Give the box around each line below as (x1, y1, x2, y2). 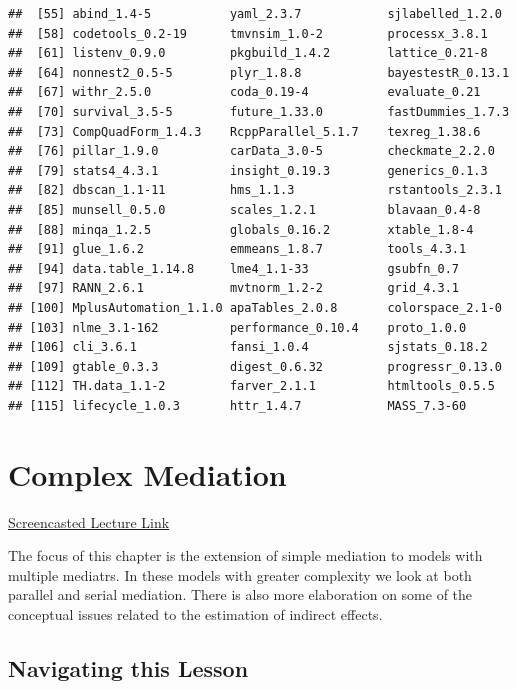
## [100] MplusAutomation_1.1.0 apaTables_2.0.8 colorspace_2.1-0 (8, 300, 502, 315)
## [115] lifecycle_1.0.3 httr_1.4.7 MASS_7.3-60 (8, 398, 467, 413)
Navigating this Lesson (8, 652, 249, 683)
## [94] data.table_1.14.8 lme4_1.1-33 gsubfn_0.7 (8, 261, 460, 276)
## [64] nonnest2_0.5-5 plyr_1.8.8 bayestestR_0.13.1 (8, 65, 510, 80)
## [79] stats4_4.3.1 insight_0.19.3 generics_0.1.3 (8, 163, 488, 178)
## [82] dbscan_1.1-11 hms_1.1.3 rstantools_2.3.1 (8, 183, 502, 198)
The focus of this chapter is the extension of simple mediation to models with (8, 545, 483, 566)
